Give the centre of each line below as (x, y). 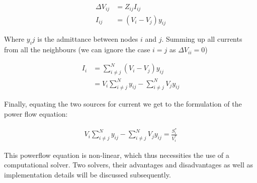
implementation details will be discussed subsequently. (88, 174)
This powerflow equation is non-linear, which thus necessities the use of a (117, 155)
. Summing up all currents (202, 39)
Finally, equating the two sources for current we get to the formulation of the (123, 104)
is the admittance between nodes (88, 39)
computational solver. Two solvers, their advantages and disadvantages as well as (128, 165)
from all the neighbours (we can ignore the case (77, 50)
